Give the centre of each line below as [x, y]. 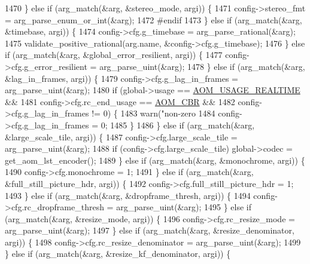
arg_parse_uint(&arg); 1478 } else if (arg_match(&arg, [202, 66]
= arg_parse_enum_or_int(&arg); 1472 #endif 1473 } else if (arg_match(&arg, [154, 19]
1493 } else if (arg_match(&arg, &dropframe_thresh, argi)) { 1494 [128, 195]
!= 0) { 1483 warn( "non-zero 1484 [154, 113]
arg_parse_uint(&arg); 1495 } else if [184, 207]
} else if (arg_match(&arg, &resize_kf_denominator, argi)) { [118, 254]
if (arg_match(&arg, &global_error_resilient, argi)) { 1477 [114, 55]
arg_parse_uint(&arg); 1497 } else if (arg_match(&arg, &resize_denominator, [150, 230]
